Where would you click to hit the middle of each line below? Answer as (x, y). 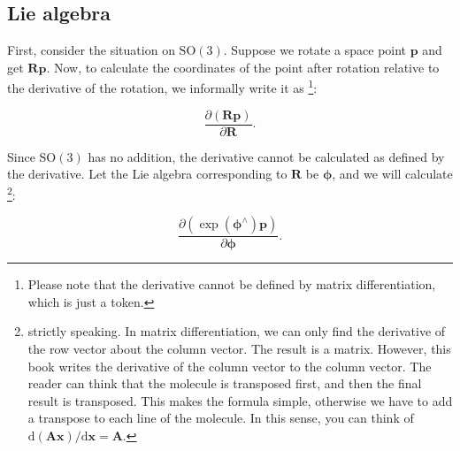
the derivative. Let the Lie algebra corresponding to (147, 174)
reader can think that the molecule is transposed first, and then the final (225, 383)
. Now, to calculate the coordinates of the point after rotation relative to (243, 67)
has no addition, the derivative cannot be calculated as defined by (266, 156)
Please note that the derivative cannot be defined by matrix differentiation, (232, 284)
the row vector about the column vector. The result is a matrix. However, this (239, 348)
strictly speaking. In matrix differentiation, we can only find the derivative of (237, 331)
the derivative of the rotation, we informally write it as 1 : (162, 87)
